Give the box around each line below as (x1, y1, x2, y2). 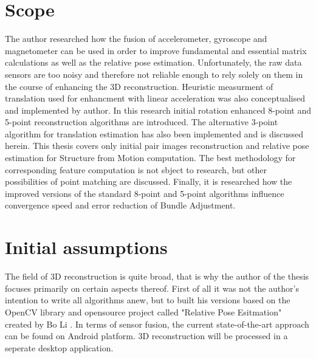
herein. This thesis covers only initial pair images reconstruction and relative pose (5, 139, 309, 152)
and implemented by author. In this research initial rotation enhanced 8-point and (5, 103, 311, 116)
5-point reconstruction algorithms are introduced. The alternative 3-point (5, 115, 278, 128)
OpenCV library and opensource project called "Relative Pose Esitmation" (5, 305, 282, 318)
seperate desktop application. (5, 341, 114, 354)
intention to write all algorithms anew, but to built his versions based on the (5, 294, 290, 306)
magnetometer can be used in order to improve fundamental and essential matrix (5, 44, 307, 57)
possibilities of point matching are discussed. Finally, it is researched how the (5, 175, 292, 188)
